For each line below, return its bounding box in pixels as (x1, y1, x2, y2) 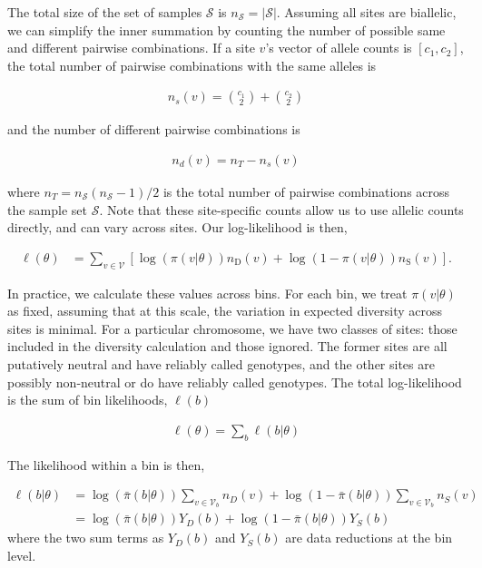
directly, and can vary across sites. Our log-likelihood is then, (7, 218, 348, 237)
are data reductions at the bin (285, 528, 453, 547)
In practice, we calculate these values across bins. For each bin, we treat (7, 283, 408, 302)
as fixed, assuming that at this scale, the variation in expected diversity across (7, 301, 443, 320)
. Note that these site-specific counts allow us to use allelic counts (99, 200, 464, 219)
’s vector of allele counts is (265, 38, 412, 57)
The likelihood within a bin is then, (7, 455, 205, 474)
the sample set (7, 200, 88, 219)
